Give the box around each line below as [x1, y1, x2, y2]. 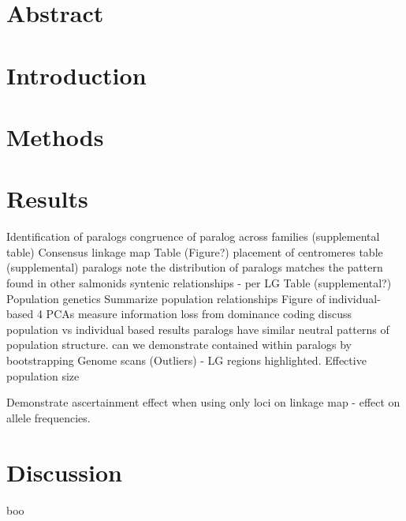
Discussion [6, 455, 122, 488]
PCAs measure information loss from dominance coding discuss [46, 305, 352, 322]
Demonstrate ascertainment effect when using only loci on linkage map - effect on [6, 394, 400, 410]
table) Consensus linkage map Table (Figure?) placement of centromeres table [6, 243, 383, 260]
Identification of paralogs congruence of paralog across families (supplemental [6, 228, 380, 245]
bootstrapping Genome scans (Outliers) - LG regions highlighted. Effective [6, 352, 367, 368]
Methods [6, 120, 104, 152]
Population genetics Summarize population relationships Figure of [6, 290, 326, 306]
